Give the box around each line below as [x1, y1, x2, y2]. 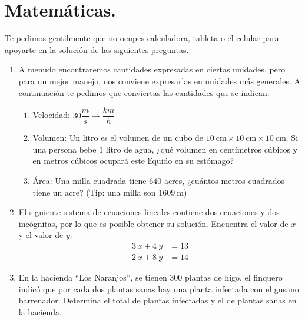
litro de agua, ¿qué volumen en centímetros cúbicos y [105, 143, 298, 155]
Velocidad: [32, 108, 70, 121]
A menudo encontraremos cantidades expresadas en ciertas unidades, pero [18, 63, 286, 75]
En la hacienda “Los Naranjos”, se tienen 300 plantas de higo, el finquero [18, 270, 283, 283]
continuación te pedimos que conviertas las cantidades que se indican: [18, 86, 270, 98]
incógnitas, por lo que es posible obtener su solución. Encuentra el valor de [18, 217, 289, 229]
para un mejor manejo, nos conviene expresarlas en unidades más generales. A [18, 74, 300, 87]
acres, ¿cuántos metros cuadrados [164, 174, 285, 186]
